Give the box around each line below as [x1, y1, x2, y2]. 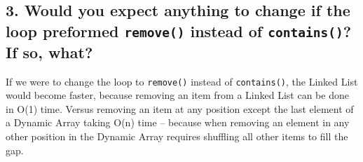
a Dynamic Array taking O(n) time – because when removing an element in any [6, 115, 350, 130]
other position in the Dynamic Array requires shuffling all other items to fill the [6, 129, 348, 143]
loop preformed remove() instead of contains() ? [6, 20, 352, 41]
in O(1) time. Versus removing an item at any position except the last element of [6, 101, 354, 116]
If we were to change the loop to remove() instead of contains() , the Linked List [6, 74, 358, 88]
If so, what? [6, 41, 93, 62]
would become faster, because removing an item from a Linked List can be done [6, 88, 349, 102]
